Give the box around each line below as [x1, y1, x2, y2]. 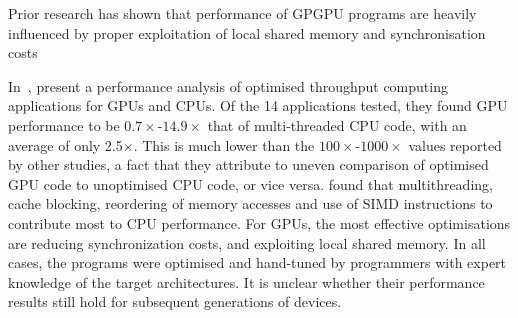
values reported [408, 134, 502, 155]
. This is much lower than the [133, 134, 315, 155]
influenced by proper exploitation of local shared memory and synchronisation [8, 22, 486, 43]
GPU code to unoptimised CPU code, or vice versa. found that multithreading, [8, 173, 493, 194]
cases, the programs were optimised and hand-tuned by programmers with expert [8, 252, 507, 273]
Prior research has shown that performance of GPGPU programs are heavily [8, 3, 477, 23]
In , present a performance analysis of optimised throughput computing [8, 75, 448, 96]
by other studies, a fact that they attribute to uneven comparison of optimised [8, 154, 489, 175]
